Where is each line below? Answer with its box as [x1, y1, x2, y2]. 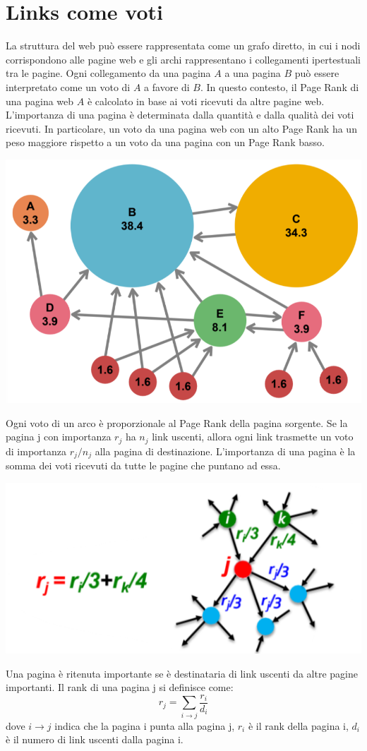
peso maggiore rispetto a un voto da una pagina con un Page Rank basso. [6, 135, 325, 150]
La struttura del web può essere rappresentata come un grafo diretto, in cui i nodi [6, 38, 361, 53]
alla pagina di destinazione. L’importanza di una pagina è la [95, 443, 356, 458]
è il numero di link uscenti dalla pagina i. [6, 732, 183, 747]
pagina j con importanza [6, 429, 112, 444]
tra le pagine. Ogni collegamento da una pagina [6, 66, 211, 80]
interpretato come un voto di [6, 79, 131, 94]
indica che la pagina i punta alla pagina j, [54, 718, 235, 733]
